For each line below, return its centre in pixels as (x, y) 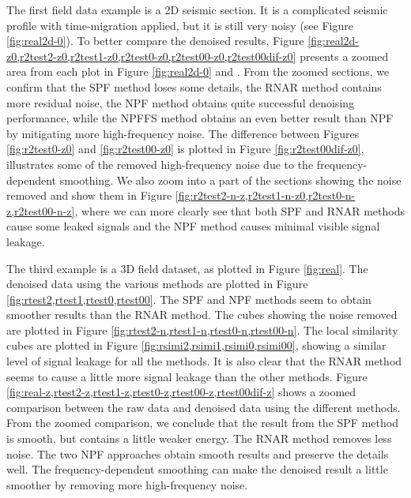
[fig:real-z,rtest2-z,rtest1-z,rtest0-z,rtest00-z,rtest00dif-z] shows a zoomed (181, 392)
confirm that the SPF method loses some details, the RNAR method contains (194, 86)
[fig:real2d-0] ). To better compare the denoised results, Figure (155, 41)
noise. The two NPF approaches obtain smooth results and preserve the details (198, 453)
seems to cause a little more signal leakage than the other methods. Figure (187, 376)
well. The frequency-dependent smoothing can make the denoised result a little (197, 469)
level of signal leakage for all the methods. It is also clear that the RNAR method (204, 361)
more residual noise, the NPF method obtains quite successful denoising (181, 102)
